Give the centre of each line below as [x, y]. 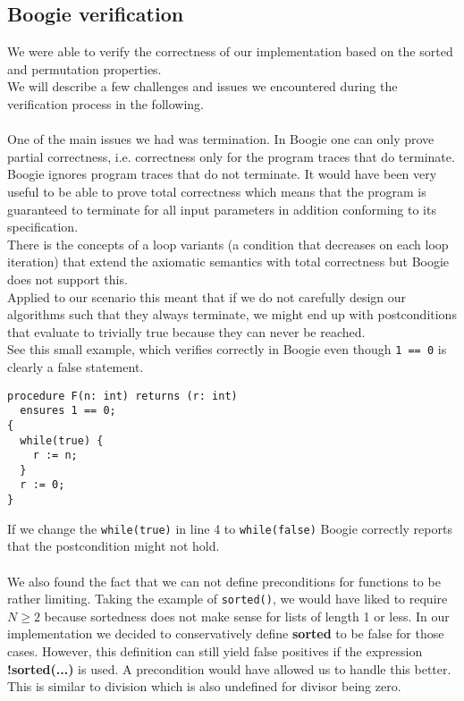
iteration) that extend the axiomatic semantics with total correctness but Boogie [228, 262]
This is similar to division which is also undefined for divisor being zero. [204, 686]
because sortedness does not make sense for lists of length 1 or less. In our [247, 616]
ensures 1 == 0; [68, 411]
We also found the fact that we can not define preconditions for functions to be [224, 581]
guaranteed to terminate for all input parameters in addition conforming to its [222, 209]
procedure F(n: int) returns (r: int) [122, 396]
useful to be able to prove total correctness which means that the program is [217, 191]
